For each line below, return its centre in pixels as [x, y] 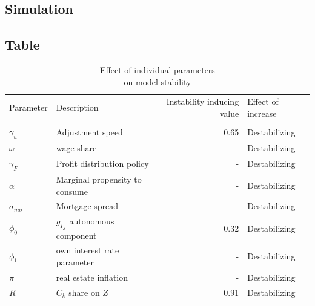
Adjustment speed [89, 132]
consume [72, 191]
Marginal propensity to [99, 179]
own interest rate [88, 250]
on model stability [157, 81]
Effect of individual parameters [157, 69]
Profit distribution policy [102, 164]
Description [77, 107]
